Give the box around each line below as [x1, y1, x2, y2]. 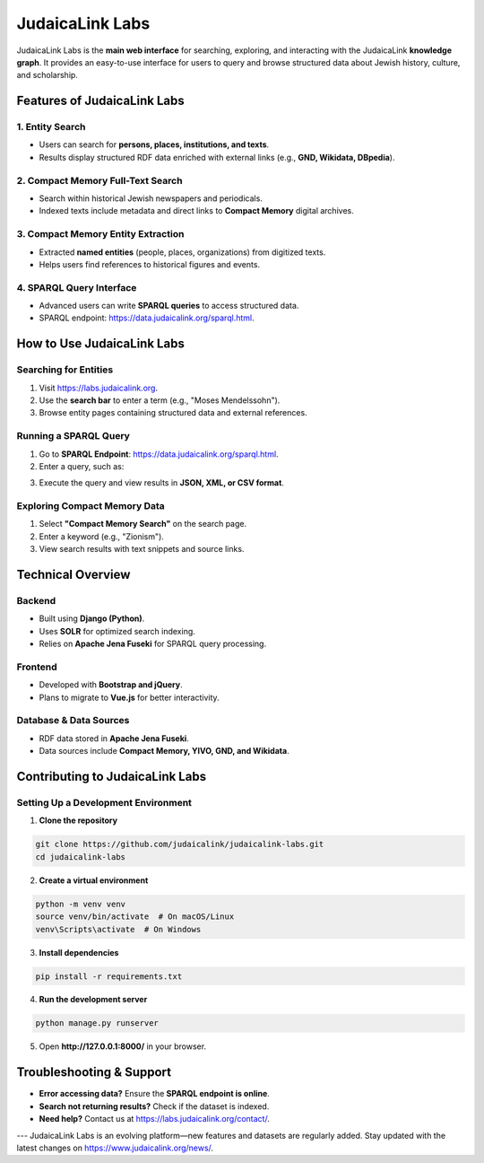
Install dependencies [39, 947, 119, 958]
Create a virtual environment [39, 875, 149, 886]
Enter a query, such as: [39, 460, 125, 471]
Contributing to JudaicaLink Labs [16, 769, 206, 784]
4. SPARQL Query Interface [16, 281, 137, 293]
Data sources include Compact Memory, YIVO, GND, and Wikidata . [39, 746, 290, 756]
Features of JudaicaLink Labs [16, 93, 185, 109]
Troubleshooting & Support [16, 1064, 172, 1080]
